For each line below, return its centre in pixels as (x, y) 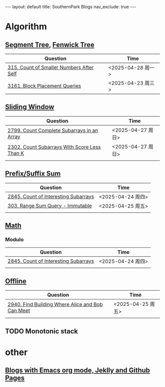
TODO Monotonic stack (42, 331)
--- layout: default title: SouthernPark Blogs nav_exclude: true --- (71, 7)
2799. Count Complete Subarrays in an (53, 130)
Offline (16, 281)
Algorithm (26, 27)
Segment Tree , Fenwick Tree (50, 45)
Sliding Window (30, 107)
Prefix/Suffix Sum (33, 174)
